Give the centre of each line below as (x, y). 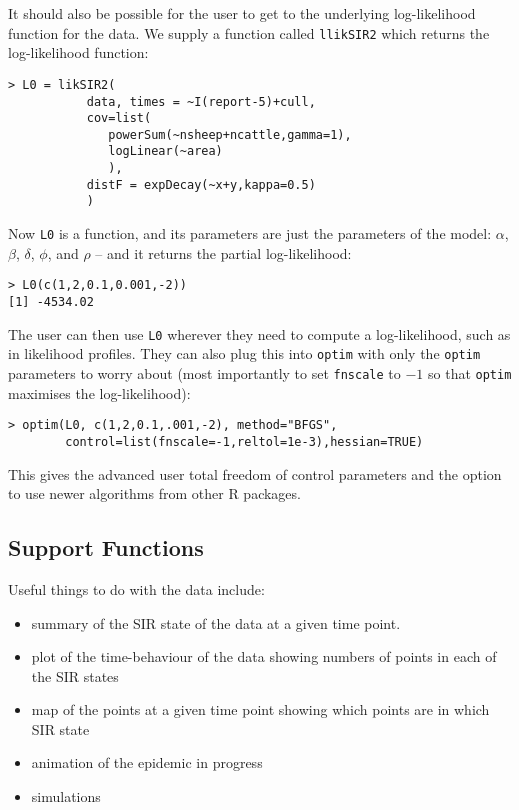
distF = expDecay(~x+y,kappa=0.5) (201, 184)
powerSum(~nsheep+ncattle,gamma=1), (230, 134)
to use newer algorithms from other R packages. (154, 493)
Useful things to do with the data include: (136, 588)
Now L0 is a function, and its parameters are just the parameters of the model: (250, 233)
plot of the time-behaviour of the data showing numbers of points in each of (264, 656)
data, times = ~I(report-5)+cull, (201, 101)
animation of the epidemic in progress (147, 762)
